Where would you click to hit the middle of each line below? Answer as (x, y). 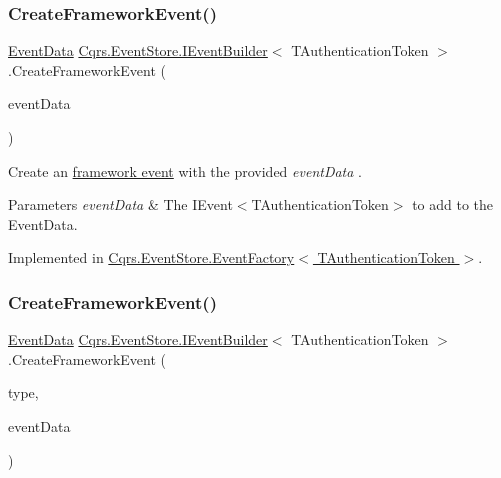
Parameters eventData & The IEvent (120, 204)
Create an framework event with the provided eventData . (185, 170)
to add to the (453, 204)
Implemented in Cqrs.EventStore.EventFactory (151, 257)
